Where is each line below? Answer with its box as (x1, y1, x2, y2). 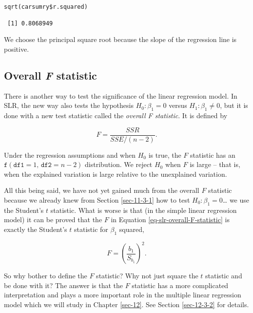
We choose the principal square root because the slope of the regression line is (4, 34, 237, 44)
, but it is (220, 100, 248, 110)
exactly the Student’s (4, 224, 67, 234)
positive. (4, 43, 29, 54)
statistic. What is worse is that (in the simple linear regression (50, 205, 237, 215)
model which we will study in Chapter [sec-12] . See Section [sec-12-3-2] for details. (4, 299, 249, 310)
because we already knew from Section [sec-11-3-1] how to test (4, 195, 190, 205)
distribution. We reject (85, 159, 153, 169)
